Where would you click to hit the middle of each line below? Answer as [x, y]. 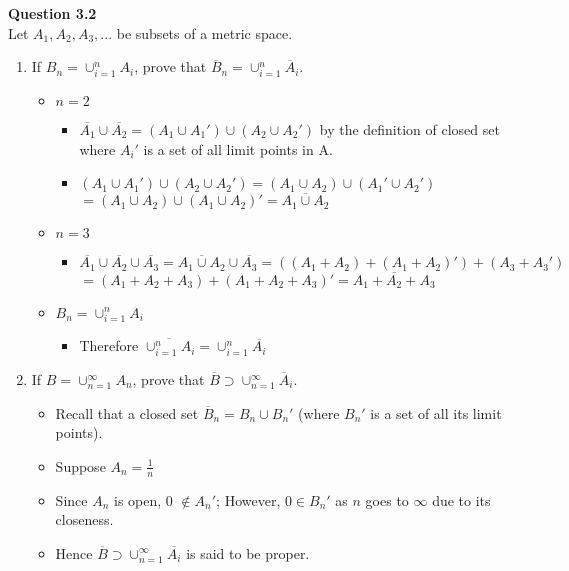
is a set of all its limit [436, 412]
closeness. [84, 519]
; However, [248, 499]
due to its [461, 499]
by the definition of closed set [409, 128]
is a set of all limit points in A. [238, 148]
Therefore [109, 345]
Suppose [80, 465]
